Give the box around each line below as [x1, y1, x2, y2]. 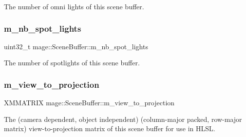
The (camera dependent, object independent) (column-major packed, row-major [4, 114, 242, 124]
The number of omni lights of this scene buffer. [4, 1, 144, 11]
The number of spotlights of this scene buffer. [4, 58, 140, 68]
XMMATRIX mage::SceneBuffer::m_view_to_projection [4, 98, 175, 108]
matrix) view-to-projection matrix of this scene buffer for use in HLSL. [4, 123, 215, 134]
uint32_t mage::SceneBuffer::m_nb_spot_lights [4, 41, 148, 51]
